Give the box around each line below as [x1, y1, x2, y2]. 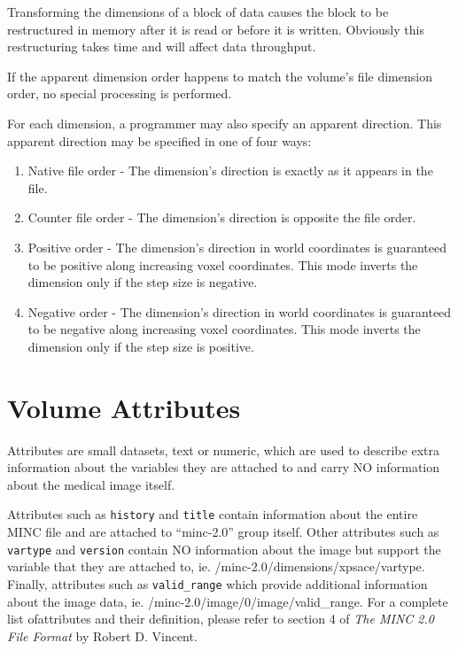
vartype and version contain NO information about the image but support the [7, 539, 441, 558]
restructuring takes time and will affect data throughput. [7, 37, 316, 56]
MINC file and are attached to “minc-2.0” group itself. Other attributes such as [7, 523, 439, 541]
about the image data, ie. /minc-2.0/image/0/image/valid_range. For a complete [7, 592, 448, 610]
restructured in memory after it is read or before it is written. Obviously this [7, 19, 424, 38]
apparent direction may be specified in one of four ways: [7, 131, 312, 150]
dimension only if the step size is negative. [27, 273, 258, 291]
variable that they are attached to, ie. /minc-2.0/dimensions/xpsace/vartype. [7, 557, 425, 576]
